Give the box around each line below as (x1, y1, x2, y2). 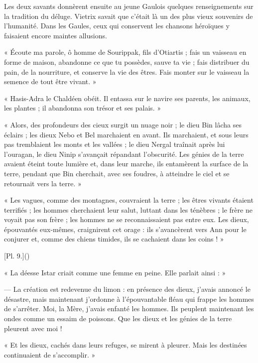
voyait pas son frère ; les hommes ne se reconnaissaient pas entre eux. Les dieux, (4, 214, 249, 225)
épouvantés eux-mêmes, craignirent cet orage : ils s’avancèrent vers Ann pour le (4, 224, 247, 234)
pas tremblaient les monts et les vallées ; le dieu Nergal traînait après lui (4, 139, 225, 149)
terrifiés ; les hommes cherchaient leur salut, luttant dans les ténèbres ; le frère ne (4, 204, 253, 215)
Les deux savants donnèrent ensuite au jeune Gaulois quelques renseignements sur (4, 1, 254, 11)
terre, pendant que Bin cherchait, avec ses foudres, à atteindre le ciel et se (4, 168, 230, 178)
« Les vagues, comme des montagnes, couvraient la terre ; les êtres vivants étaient (4, 195, 254, 205)
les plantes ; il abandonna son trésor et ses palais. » (4, 103, 161, 113)
